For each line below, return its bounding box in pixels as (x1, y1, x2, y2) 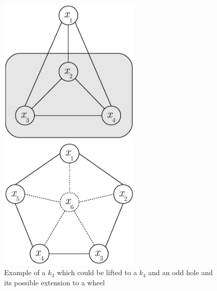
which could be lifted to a (57, 267, 137, 278)
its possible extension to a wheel (4, 277, 105, 287)
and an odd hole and (148, 267, 213, 278)
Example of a (4, 267, 46, 278)
